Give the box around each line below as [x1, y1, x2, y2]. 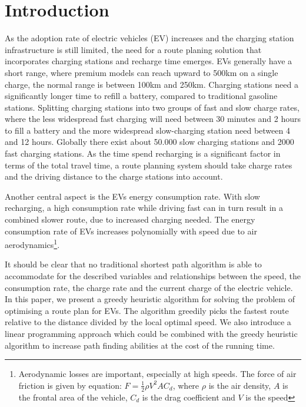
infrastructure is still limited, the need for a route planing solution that [5, 43, 262, 55]
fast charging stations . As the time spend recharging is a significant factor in [5, 147, 281, 160]
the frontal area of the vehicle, [18, 391, 128, 403]
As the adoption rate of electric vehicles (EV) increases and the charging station [5, 32, 294, 44]
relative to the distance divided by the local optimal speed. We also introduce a [5, 316, 291, 328]
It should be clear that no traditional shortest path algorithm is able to [5, 258, 262, 270]
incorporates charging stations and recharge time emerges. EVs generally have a [5, 55, 292, 67]
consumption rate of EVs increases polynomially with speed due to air [5, 224, 257, 237]
